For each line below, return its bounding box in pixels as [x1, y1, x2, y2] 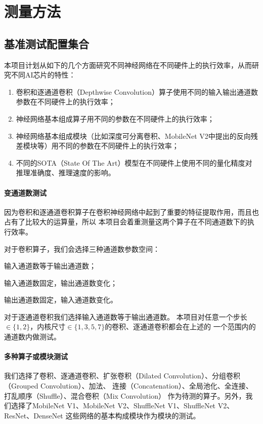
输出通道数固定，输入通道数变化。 [4, 294, 117, 305]
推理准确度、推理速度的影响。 [16, 167, 115, 178]
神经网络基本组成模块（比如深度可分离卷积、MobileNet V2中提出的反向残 [16, 130, 258, 141]
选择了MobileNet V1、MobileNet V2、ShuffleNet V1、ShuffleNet [11, 400, 216, 411]
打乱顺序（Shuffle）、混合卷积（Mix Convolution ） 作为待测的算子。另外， [4, 390, 246, 401]
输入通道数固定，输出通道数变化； [4, 277, 117, 288]
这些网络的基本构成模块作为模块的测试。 [65, 410, 200, 420]
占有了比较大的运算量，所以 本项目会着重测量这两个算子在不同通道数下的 [4, 216, 247, 227]
